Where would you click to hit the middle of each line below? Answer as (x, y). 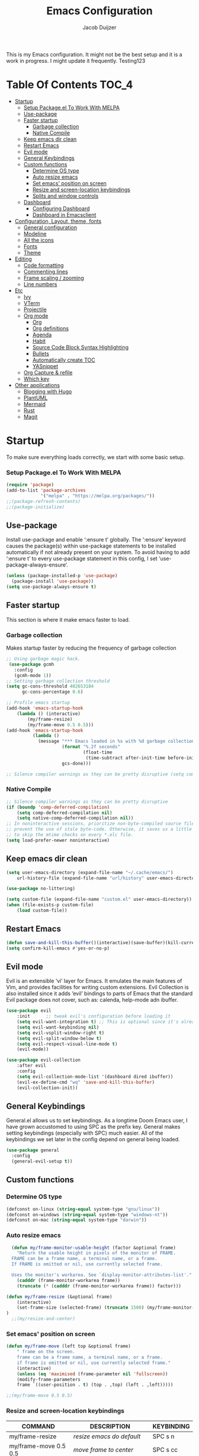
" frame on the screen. (46, 1352)
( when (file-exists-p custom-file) (50, 905)
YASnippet (45, 366)
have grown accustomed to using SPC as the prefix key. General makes (93, 1127)
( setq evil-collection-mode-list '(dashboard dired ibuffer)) (95, 1077)
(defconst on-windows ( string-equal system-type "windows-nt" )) (87, 1215)
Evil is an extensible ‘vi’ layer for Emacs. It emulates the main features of (94, 981)
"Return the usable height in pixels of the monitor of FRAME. (97, 1253)
